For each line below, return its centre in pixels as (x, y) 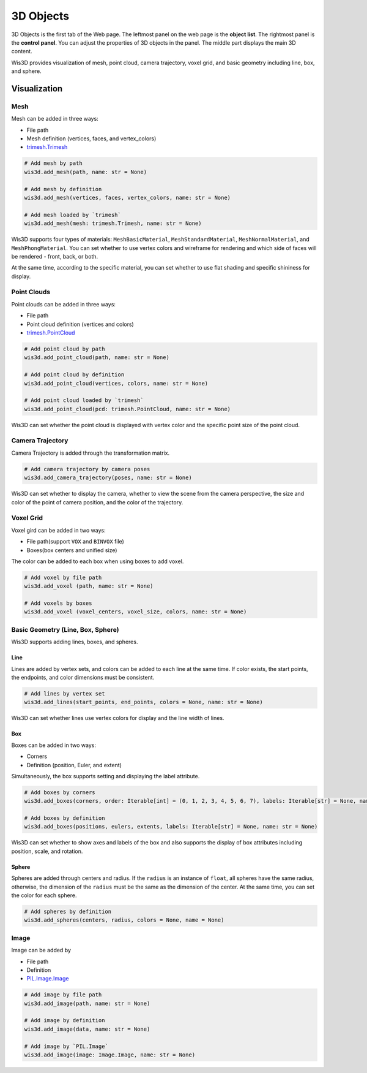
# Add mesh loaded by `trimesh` (73, 215)
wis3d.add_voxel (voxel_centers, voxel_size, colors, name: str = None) (135, 612)
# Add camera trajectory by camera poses (87, 469)
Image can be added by (41, 950)
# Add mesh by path (53, 163)
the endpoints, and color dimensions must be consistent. (83, 677)
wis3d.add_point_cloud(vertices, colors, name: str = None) (116, 383)
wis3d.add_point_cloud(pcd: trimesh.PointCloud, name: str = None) (128, 409)
